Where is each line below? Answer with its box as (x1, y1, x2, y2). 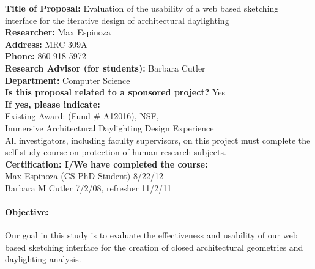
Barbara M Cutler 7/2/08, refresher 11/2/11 (5, 181, 172, 194)
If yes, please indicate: (5, 97, 100, 110)
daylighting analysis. (5, 252, 81, 265)
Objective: (5, 205, 49, 218)
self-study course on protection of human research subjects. (5, 146, 226, 158)
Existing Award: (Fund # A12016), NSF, (5, 109, 159, 122)
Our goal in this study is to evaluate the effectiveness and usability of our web (5, 229, 298, 241)
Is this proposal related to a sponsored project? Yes (5, 86, 225, 98)
